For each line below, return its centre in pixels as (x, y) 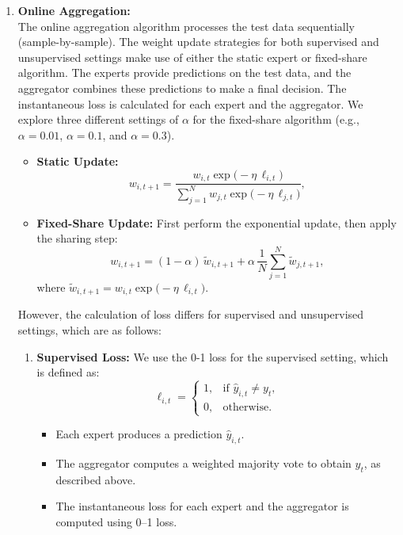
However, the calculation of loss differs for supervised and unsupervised (191, 314)
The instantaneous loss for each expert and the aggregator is (202, 506)
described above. (96, 479)
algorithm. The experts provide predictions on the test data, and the (184, 73)
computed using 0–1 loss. (116, 521)
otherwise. (247, 407)
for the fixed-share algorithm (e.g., (276, 119)
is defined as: (68, 372)
